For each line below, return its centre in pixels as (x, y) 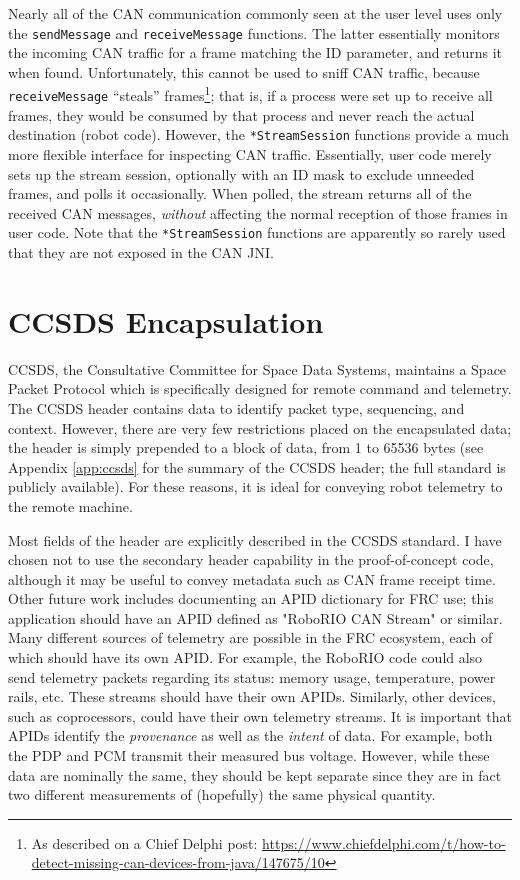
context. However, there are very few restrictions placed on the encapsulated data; (260, 427)
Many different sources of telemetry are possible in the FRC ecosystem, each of (250, 637)
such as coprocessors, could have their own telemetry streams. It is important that (260, 715)
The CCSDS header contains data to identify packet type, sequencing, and (236, 407)
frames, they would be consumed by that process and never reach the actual (241, 114)
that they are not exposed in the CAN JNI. (141, 252)
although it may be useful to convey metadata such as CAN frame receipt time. (252, 578)
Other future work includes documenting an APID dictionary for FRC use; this (251, 598)
